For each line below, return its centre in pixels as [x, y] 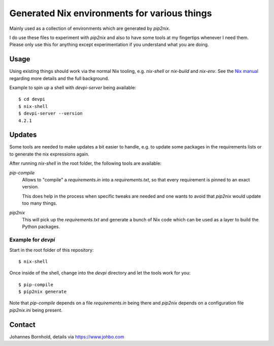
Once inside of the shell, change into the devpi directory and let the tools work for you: [100, 273]
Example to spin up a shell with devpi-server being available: [73, 88]
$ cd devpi [32, 99]
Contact [22, 324]
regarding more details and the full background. [59, 78]
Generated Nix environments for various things [111, 13]
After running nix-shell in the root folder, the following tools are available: [85, 163]
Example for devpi [32, 240]
